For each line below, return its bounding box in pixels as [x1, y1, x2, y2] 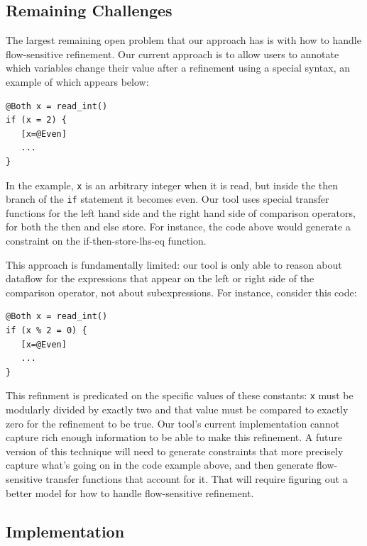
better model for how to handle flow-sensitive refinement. [6, 485, 254, 500]
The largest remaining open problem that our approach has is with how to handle [6, 33, 361, 48]
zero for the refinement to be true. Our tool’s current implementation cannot [6, 416, 340, 430]
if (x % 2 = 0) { [6, 325, 87, 336]
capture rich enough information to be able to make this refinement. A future [6, 430, 342, 445]
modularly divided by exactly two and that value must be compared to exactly [6, 402, 349, 417]
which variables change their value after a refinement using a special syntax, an [6, 60, 350, 75]
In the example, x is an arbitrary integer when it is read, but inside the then [6, 177, 339, 192]
